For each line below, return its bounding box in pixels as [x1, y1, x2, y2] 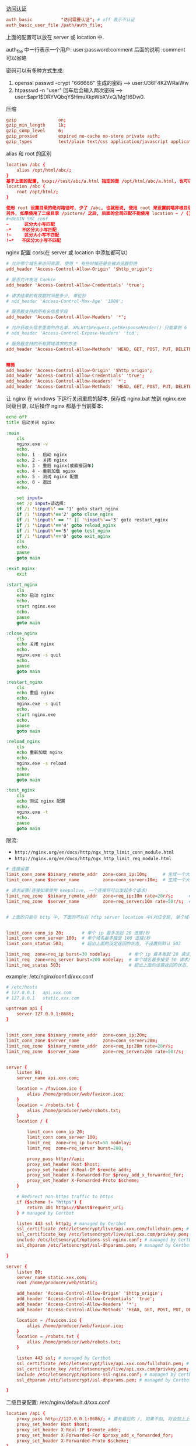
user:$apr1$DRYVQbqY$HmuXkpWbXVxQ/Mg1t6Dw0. [14, 93, 145, 100]
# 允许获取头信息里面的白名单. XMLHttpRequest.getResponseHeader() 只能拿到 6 [6, 325, 187, 331]
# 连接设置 [6, 866, 29, 872]
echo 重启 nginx [16, 690, 54, 696]
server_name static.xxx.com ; [16, 1274, 87, 1280]
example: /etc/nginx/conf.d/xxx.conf [6, 973, 94, 980]
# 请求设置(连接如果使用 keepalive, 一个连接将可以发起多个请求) [6, 888, 148, 893]
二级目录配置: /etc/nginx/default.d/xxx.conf [6, 1399, 110, 1406]
